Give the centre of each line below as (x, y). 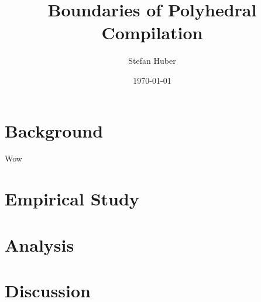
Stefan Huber (152, 61)
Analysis (40, 244)
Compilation (152, 32)
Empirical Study (72, 199)
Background (54, 130)
